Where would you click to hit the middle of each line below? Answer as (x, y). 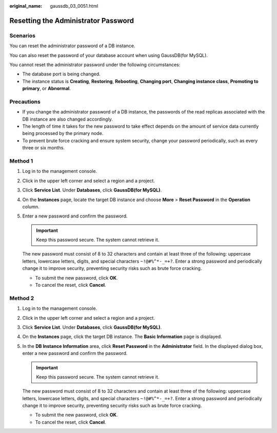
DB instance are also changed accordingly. (67, 119)
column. (31, 206)
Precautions (25, 102)
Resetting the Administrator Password (72, 21)
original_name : (26, 6)
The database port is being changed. (61, 74)
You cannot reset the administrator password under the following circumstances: (95, 65)
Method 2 (22, 298)
